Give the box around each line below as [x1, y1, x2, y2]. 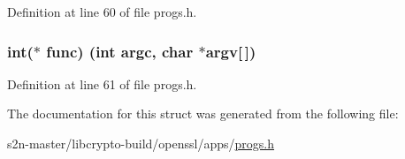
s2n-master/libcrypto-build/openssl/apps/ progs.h [7, 134, 275, 152]
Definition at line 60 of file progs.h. [7, 3, 197, 20]
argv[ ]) [205, 40, 256, 62]
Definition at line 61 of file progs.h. [7, 74, 197, 93]
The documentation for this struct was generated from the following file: [7, 104, 399, 123]
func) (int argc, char [46, 40, 194, 62]
